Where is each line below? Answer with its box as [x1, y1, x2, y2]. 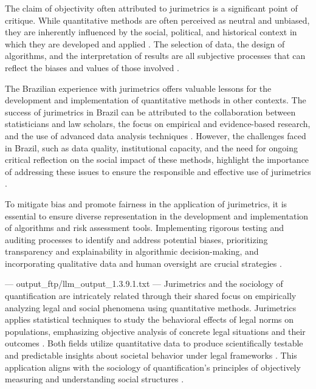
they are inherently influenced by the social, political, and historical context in [5, 26, 297, 38]
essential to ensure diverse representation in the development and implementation [5, 209, 309, 222]
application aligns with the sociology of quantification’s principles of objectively [5, 360, 301, 373]
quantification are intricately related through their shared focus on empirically [5, 289, 297, 302]
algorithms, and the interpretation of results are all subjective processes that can [5, 49, 306, 62]
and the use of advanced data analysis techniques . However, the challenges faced [5, 129, 306, 142]
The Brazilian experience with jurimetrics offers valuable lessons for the [5, 81, 272, 94]
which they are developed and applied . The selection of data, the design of [5, 37, 285, 50]
